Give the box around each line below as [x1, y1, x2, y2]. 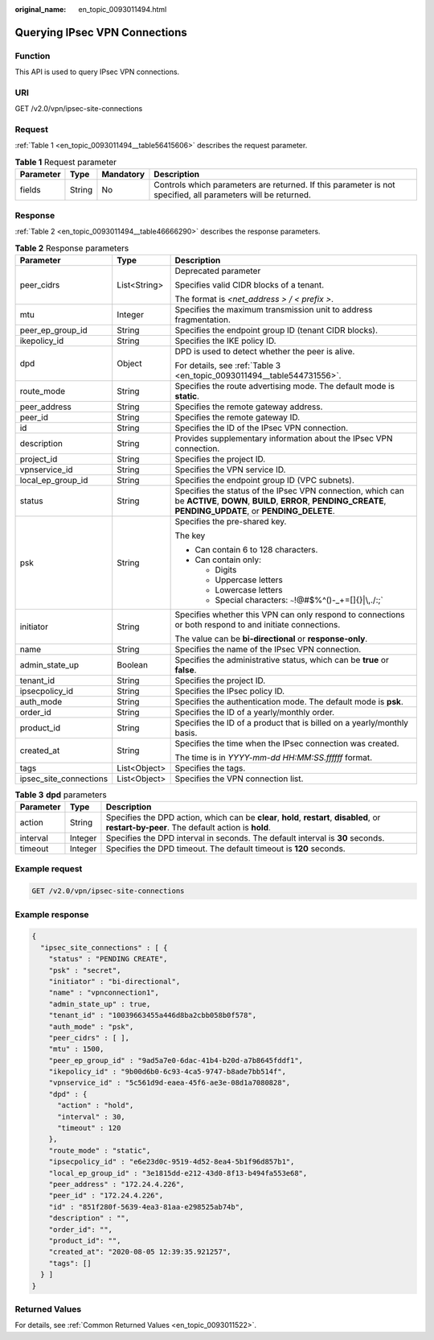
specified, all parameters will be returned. [154, 189, 311, 201]
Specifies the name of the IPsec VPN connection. [174, 643, 362, 655]
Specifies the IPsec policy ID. [174, 685, 285, 697]
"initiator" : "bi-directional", [48, 977, 181, 986]
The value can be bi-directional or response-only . [174, 633, 368, 644]
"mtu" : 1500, [48, 1044, 104, 1054]
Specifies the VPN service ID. [174, 464, 286, 475]
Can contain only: [194, 554, 261, 565]
